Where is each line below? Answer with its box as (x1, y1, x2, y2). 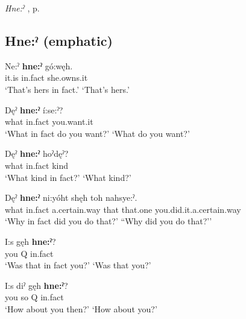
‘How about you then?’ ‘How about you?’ (5, 302, 157, 315)
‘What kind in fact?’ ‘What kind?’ (5, 171, 131, 183)
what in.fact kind (5, 159, 69, 171)
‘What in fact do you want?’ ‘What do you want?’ (5, 127, 190, 139)
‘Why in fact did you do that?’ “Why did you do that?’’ (5, 215, 212, 227)
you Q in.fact (5, 247, 54, 259)
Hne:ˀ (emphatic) (5, 31, 113, 49)
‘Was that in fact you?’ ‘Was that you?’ (5, 259, 151, 271)
